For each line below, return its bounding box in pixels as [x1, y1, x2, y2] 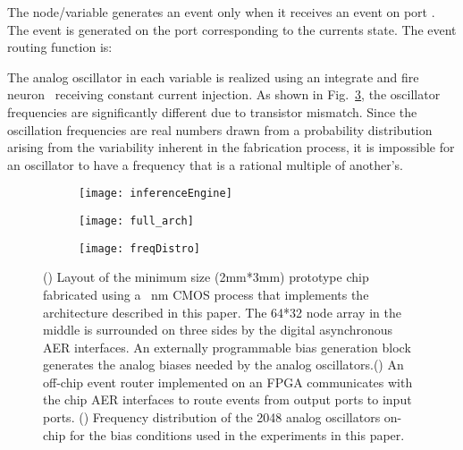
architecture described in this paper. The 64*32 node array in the [43, 302, 401, 321]
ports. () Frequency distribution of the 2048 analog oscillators [43, 408, 381, 427]
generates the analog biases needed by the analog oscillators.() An [43, 355, 404, 374]
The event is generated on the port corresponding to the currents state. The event [7, 20, 457, 38]
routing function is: [7, 38, 113, 56]
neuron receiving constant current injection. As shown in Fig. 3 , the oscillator [7, 85, 441, 104]
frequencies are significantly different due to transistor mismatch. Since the [7, 102, 417, 121]
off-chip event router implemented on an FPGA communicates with [43, 372, 413, 391]
